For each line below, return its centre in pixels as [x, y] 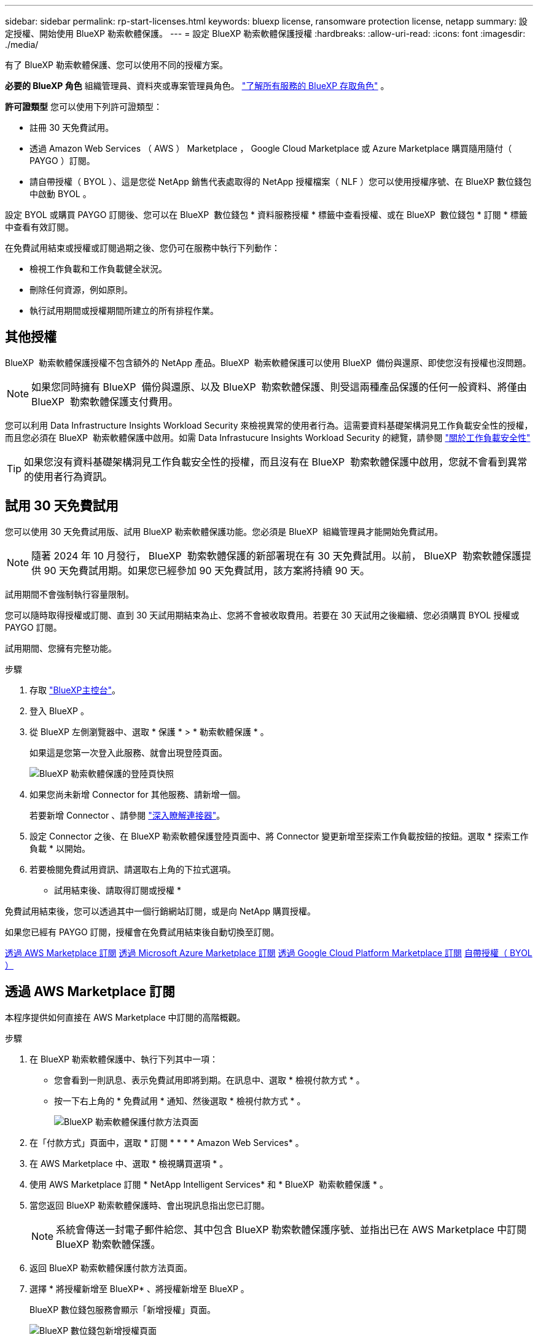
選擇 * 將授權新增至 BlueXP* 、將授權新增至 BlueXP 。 [139, 1288]
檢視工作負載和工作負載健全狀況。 [98, 269]
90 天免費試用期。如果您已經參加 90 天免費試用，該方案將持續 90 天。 [207, 570]
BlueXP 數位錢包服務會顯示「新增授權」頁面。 [123, 1309]
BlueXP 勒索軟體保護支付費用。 [105, 401]
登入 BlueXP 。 [59, 711]
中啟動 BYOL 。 [60, 194]
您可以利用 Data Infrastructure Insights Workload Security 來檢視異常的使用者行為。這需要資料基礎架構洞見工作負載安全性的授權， [269, 425]
